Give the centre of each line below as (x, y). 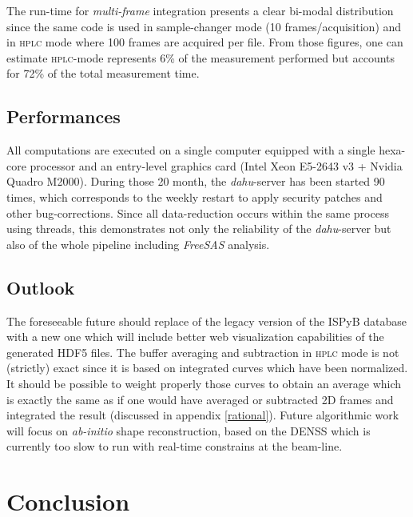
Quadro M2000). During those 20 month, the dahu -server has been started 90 (196, 181)
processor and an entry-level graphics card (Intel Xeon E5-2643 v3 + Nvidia (216, 165)
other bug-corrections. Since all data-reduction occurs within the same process (198, 212)
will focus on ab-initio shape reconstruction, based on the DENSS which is (189, 430)
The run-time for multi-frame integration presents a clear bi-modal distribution (200, 10)
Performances (64, 116)
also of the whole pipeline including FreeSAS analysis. (138, 244)
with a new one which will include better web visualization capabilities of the (195, 337)
